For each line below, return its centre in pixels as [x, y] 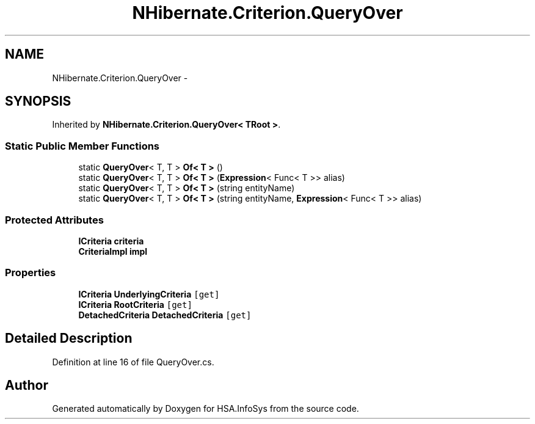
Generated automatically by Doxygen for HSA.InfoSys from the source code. [206, 409]
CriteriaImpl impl [113, 251]
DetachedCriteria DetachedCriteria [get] [165, 315]
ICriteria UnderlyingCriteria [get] [149, 294]
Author [27, 385]
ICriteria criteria [111, 241]
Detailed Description [69, 338]
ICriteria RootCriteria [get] [135, 304]
